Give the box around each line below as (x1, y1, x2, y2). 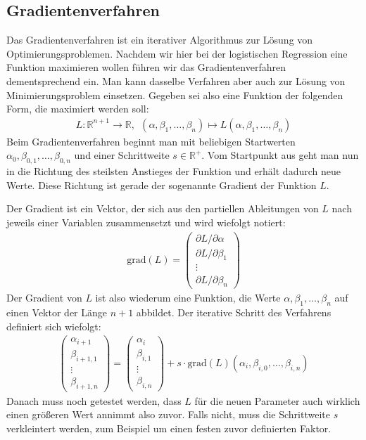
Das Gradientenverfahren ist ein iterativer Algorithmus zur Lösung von (6, 32, 313, 47)
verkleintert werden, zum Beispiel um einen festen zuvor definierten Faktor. (6, 420, 332, 435)
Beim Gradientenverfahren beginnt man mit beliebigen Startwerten (6, 134, 296, 148)
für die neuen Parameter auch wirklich (194, 393, 360, 408)
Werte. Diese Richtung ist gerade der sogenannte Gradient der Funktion (6, 177, 317, 192)
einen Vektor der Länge (6, 305, 107, 320)
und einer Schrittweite (74, 148, 170, 162)
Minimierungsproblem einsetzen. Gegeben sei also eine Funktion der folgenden (6, 87, 343, 102)
